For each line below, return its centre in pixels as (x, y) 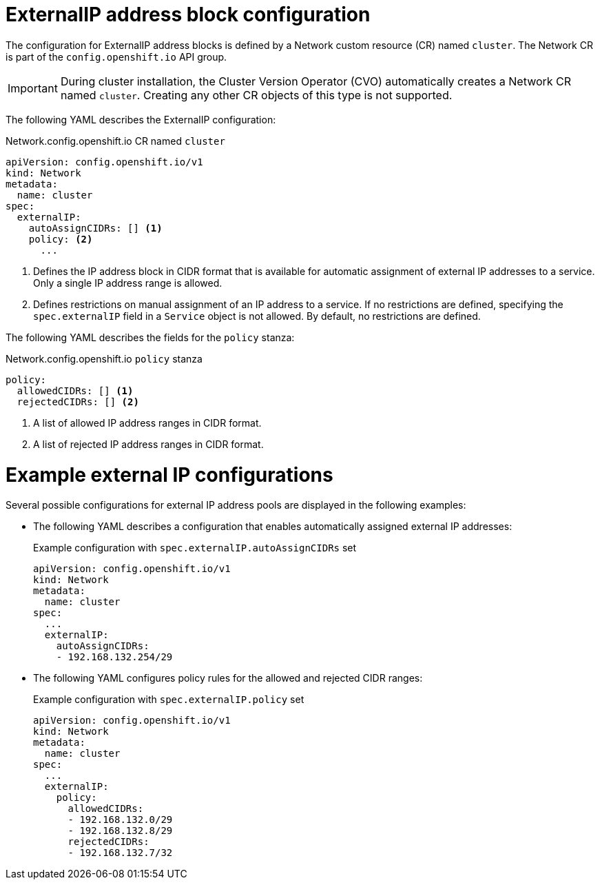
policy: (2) (61, 239)
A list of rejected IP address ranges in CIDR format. (148, 444)
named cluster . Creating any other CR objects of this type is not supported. (256, 95)
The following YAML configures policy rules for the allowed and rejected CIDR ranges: (228, 678)
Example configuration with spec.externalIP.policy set (169, 700)
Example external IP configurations (169, 475)
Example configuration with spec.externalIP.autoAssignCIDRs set (195, 548)
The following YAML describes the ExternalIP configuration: (141, 119)
